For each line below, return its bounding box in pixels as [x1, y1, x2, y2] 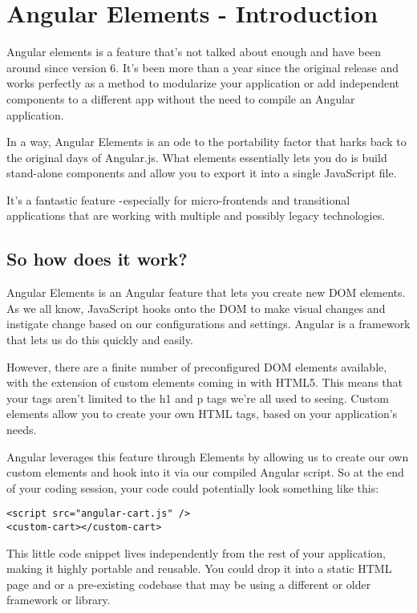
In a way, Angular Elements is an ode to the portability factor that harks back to [6, 133, 407, 150]
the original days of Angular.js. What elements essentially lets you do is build [6, 148, 387, 165]
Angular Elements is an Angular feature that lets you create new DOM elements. [6, 284, 406, 301]
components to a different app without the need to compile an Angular [6, 90, 355, 107]
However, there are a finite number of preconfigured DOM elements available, [6, 358, 387, 375]
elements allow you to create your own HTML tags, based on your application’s [6, 405, 398, 422]
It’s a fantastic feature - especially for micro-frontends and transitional [6, 191, 350, 208]
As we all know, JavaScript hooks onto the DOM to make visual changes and [6, 299, 386, 316]
